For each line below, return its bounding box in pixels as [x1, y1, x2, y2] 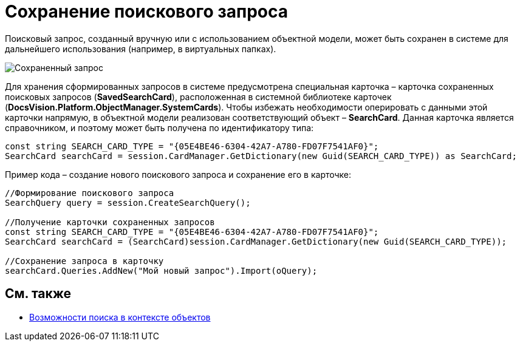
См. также [5, 286, 72, 302]
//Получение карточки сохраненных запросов [5, 217, 215, 227]
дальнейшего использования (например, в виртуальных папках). [5, 43, 276, 54]
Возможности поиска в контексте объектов [29, 311, 211, 322]
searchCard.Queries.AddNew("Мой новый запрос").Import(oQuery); [5, 265, 318, 276]
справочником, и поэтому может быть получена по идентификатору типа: [5, 122, 314, 133]
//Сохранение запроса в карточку [5, 256, 164, 266]
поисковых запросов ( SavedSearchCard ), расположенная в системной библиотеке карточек [5, 91, 392, 102]
